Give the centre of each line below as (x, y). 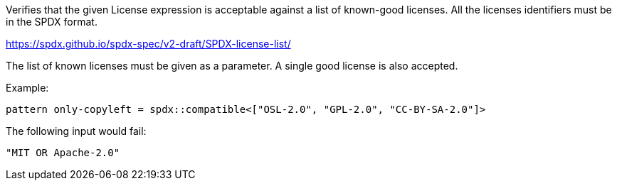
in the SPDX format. (52, 22)
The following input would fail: (76, 131)
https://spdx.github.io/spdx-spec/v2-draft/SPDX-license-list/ (148, 44)
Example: (27, 88)
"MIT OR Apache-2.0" (63, 153)
